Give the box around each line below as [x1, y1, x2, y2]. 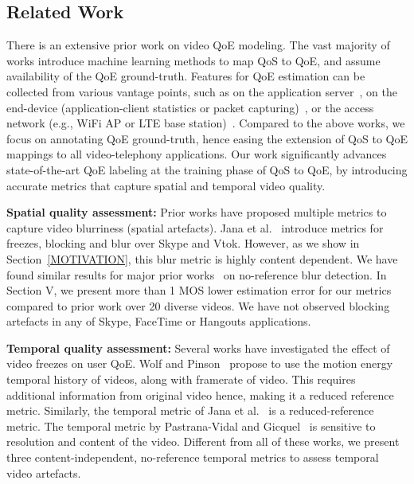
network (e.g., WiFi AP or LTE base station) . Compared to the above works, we [6, 115, 405, 131]
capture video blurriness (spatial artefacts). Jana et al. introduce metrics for [6, 219, 384, 236]
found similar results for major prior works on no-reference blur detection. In [6, 266, 387, 283]
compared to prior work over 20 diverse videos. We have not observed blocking [6, 297, 390, 314]
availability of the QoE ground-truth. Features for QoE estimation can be [6, 68, 365, 84]
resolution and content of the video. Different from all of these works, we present [6, 433, 400, 450]
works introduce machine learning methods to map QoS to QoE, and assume [6, 52, 381, 68]
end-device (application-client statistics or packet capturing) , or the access [6, 99, 374, 115]
